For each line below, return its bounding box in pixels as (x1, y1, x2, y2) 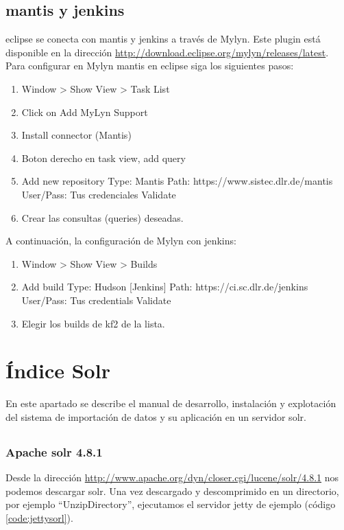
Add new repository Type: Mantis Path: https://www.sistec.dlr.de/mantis (21, 174, 333, 188)
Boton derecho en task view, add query (21, 150, 186, 165)
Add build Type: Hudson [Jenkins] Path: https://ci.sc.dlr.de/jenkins (21, 279, 308, 294)
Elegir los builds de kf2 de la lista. (21, 316, 165, 330)
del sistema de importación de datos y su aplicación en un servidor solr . (5, 409, 306, 424)
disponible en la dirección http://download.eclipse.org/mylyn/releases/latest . (5, 45, 329, 59)
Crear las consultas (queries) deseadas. (21, 210, 184, 224)
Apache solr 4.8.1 (5, 443, 103, 460)
